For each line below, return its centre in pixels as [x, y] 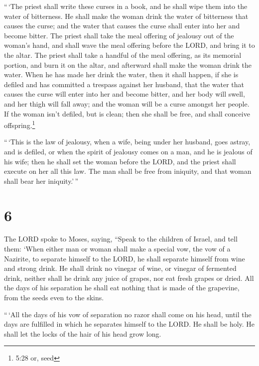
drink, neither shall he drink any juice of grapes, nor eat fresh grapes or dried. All [129, 278]
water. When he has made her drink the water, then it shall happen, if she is [121, 74]
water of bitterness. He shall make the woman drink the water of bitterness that [126, 16]
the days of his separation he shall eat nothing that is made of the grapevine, [122, 288]
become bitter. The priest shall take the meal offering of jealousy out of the [119, 35]
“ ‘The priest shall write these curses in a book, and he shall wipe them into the [126, 6]
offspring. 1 [20, 124]
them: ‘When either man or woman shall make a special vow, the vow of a [117, 249]
